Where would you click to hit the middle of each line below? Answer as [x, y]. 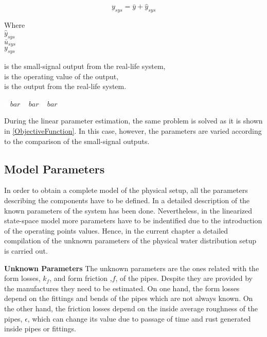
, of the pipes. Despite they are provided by [184, 278]
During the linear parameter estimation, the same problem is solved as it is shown [133, 121]
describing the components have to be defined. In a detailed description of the [127, 200]
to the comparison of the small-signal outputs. [77, 141]
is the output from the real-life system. [65, 86]
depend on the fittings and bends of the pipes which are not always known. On [129, 298]
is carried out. [26, 251]
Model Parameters [55, 168]
